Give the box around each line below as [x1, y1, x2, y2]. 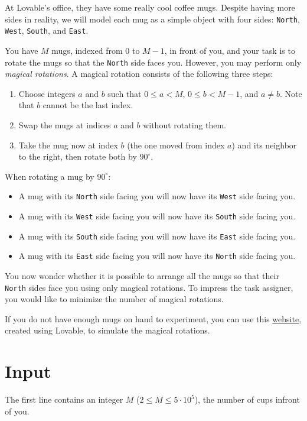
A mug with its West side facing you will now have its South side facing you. [18, 209, 296, 222]
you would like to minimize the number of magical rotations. [5, 293, 224, 305]
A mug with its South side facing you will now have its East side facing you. [18, 229, 296, 242]
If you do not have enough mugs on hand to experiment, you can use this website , [5, 312, 302, 325]
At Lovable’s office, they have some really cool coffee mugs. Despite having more [5, 1, 295, 13]
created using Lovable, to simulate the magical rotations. [5, 324, 210, 336]
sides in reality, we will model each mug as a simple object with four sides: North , [5, 12, 300, 25]
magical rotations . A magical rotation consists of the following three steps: [5, 67, 273, 80]
